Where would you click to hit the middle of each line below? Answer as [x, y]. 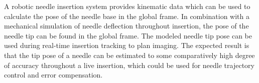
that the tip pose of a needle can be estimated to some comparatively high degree [129, 55]
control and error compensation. [53, 75]
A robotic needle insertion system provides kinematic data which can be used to [127, 6]
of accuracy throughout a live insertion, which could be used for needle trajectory [129, 65]
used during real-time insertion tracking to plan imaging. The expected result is [127, 45]
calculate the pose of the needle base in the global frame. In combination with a [127, 16]
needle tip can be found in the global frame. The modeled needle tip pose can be [128, 35]
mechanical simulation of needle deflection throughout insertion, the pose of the [126, 26]
